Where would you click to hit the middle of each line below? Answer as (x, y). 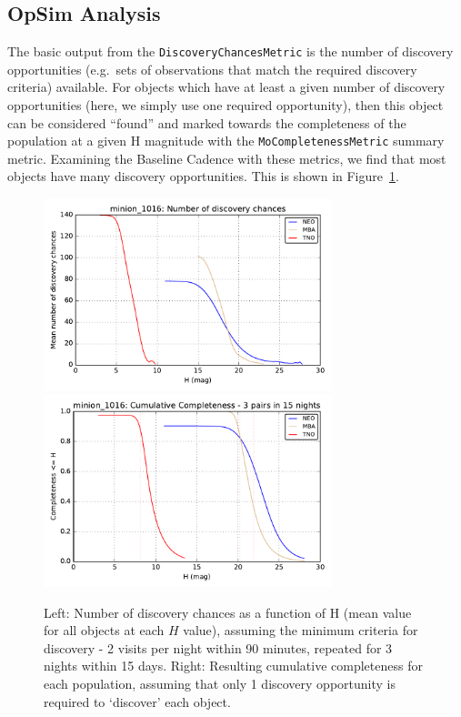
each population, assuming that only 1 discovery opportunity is (220, 684)
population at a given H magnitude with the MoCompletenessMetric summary (226, 141)
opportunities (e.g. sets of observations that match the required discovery (212, 69)
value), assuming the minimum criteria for (301, 630)
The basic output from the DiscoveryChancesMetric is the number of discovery (230, 51)
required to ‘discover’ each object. (137, 701)
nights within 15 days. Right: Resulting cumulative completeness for (233, 666)
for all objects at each (104, 630)
